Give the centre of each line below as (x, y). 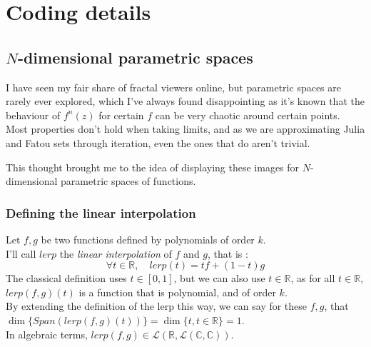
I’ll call (21, 253)
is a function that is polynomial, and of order (177, 292)
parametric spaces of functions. (128, 181)
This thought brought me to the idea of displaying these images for (153, 167)
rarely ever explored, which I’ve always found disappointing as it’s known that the (185, 101)
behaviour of (33, 115)
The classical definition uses (66, 278)
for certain (121, 115)
